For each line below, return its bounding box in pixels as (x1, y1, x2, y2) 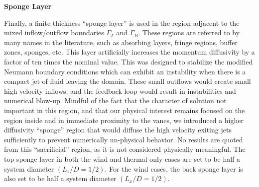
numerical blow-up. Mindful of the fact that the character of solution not (4, 95, 227, 106)
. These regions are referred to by (138, 27, 240, 38)
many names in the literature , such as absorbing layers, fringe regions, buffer (4, 37, 238, 47)
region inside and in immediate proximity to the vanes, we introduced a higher (4, 115, 244, 125)
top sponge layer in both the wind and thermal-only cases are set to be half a (4, 153, 241, 164)
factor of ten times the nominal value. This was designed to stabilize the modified (4, 56, 253, 66)
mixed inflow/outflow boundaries (4, 27, 104, 38)
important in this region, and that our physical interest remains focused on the (4, 105, 245, 115)
